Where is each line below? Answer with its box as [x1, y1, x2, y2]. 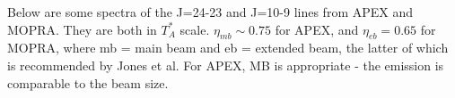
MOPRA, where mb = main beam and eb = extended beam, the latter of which [7, 38, 449, 57]
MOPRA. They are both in [7, 20, 157, 38]
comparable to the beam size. [7, 73, 169, 92]
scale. [179, 20, 210, 38]
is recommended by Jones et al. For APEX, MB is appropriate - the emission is [7, 55, 444, 74]
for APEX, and [275, 20, 359, 38]
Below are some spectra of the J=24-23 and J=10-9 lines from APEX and [7, 3, 414, 20]
